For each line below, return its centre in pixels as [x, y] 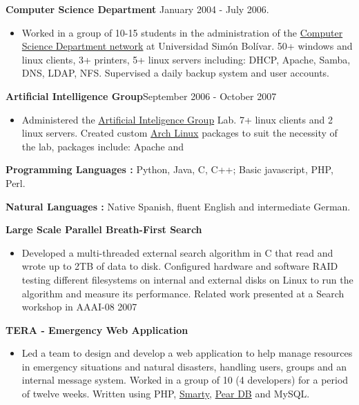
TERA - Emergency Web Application [97, 329]
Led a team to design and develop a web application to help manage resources [187, 353]
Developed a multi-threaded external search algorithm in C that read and [177, 252]
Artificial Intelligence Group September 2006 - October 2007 [141, 96]
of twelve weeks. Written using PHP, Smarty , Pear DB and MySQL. [166, 394]
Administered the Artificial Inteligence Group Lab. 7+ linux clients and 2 [177, 119]
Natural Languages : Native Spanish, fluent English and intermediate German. [178, 206]
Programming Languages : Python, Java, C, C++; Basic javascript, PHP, [169, 169]
